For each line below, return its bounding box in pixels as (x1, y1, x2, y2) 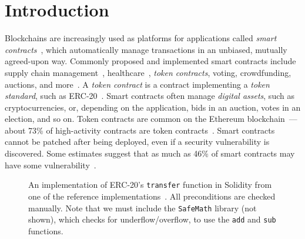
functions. (28, 224, 63, 237)
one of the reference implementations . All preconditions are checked (28, 190, 276, 202)
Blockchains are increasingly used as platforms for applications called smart (5, 32, 277, 44)
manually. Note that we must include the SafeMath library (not (28, 201, 257, 214)
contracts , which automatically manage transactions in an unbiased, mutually (5, 43, 287, 55)
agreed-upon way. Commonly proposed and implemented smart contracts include (5, 55, 296, 67)
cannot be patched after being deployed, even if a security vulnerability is (5, 135, 270, 148)
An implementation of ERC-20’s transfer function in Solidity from (28, 178, 272, 191)
